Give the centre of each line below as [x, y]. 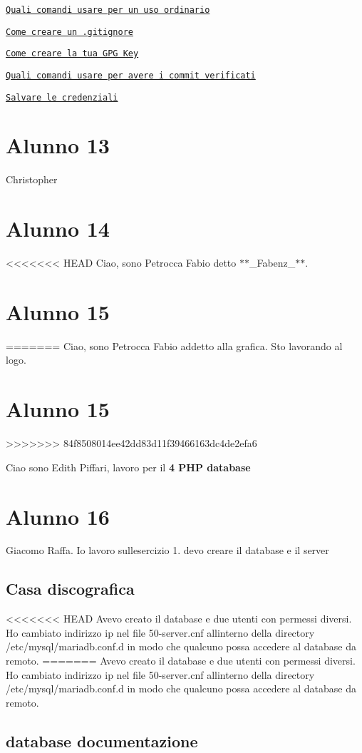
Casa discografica [70, 589]
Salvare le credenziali [62, 97]
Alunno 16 [58, 516]
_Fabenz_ [272, 263]
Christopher [32, 179]
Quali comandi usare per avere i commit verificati [131, 75]
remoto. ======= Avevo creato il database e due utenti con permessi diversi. [181, 661]
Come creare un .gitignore [69, 32]
